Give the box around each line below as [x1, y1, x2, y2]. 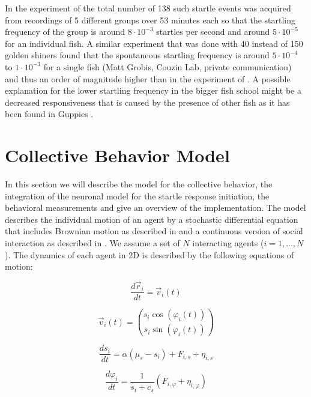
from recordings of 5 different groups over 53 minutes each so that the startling [5, 13, 296, 26]
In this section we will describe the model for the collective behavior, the [5, 178, 273, 190]
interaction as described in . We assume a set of [5, 237, 180, 249]
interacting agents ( [192, 237, 264, 249]
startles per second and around [156, 25, 270, 38]
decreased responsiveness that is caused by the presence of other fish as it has [5, 95, 290, 108]
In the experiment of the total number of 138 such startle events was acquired [5, 2, 291, 14]
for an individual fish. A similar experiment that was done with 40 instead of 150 [5, 37, 303, 49]
